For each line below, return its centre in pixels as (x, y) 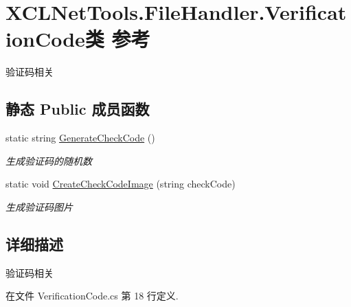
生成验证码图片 (39, 206)
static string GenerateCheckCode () (80, 138)
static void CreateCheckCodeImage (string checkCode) (121, 184)
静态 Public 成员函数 (78, 109)
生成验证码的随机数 (49, 160)
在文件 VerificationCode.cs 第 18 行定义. (92, 296)
